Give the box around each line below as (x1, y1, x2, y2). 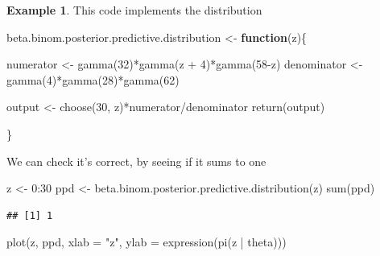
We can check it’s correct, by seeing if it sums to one (6, 152, 266, 169)
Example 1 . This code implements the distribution (6, 2, 262, 18)
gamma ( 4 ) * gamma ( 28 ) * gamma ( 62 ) (6, 71, 180, 88)
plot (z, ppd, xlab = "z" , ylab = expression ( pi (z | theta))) (6, 233, 287, 250)
